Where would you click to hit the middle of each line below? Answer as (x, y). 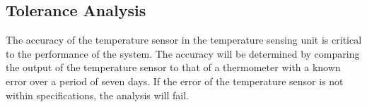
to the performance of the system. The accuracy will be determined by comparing (183, 53)
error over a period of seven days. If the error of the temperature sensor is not (175, 81)
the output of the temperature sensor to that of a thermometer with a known (173, 67)
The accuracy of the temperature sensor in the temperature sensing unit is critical (184, 40)
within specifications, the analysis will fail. (97, 95)
